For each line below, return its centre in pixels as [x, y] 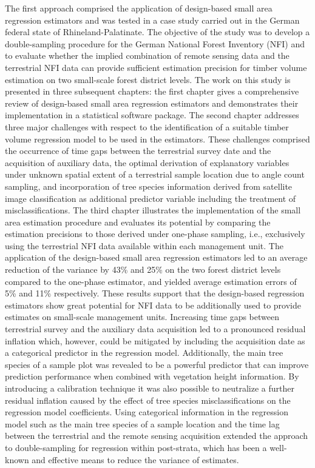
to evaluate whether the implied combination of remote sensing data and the [147, 55]
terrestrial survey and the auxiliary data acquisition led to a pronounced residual [155, 329]
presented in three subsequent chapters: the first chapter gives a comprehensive [152, 91]
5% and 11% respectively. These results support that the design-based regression [155, 293]
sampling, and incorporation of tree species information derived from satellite [149, 186]
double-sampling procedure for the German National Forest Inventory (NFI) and [155, 43]
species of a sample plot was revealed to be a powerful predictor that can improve [157, 364]
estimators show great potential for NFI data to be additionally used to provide [153, 305]
